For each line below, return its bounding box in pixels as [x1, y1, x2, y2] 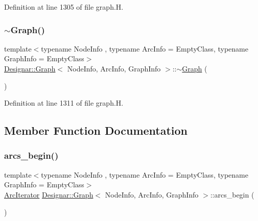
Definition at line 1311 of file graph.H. [4, 97, 124, 108]
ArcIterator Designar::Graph [4, 189, 93, 200]
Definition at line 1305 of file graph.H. [4, 2, 124, 12]
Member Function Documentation [4, 122, 188, 138]
